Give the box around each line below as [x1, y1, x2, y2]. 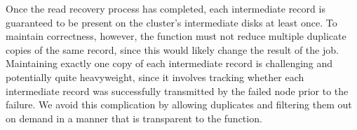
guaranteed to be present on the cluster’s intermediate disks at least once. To [6, 15, 337, 29]
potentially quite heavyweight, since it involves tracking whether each [6, 69, 304, 84]
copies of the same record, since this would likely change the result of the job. [6, 42, 339, 57]
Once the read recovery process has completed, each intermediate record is [6, 1, 325, 15]
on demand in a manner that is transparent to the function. [6, 110, 262, 125]
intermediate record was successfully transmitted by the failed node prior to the [6, 83, 349, 98]
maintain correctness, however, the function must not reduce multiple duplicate [6, 29, 346, 43]
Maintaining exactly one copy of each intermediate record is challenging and [6, 56, 333, 71]
